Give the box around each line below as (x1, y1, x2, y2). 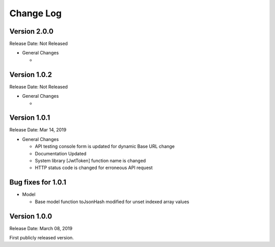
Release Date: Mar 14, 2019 (9, 127, 67, 133)
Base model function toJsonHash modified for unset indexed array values (35, 199, 189, 205)
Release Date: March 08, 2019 (9, 225, 73, 231)
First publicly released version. (9, 234, 74, 240)
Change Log (9, 8, 62, 19)
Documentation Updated (35, 150, 87, 156)
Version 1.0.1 (9, 114, 50, 122)
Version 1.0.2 (9, 70, 52, 79)
